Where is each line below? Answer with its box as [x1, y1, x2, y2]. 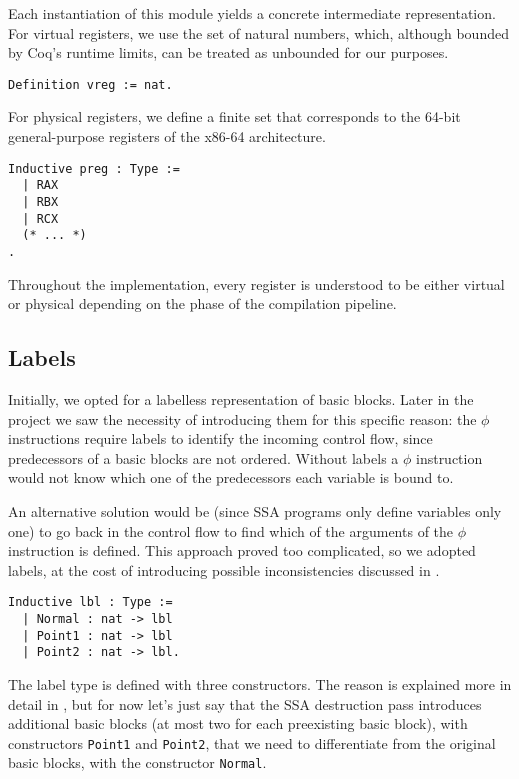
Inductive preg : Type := [8, 161, 180, 176]
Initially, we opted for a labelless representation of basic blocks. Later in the [8, 388, 474, 409]
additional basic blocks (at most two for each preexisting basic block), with [8, 713, 468, 734]
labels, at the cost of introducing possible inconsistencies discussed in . [8, 559, 440, 580]
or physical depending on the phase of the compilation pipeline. [8, 293, 397, 314]
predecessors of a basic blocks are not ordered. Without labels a [8, 447, 399, 468]
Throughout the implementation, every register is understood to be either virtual [8, 273, 505, 294]
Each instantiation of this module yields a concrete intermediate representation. [8, 3, 496, 23]
